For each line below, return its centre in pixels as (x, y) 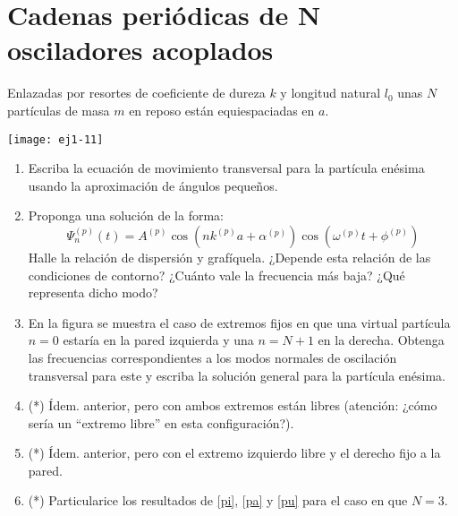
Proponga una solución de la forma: (126, 215)
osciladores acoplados (140, 50)
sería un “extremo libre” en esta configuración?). (161, 422)
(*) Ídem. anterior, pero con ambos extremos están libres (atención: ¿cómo (233, 405)
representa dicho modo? (93, 292)
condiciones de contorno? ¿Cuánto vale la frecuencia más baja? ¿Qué (216, 275)
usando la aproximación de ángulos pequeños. (153, 185)
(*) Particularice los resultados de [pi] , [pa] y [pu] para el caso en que (218, 500)
